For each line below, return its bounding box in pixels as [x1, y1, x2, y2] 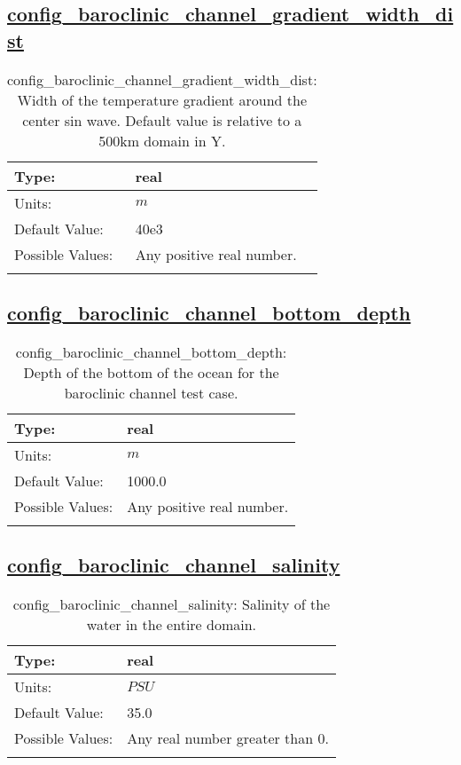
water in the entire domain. [86, 614, 257, 635]
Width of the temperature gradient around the [17, 89, 308, 110]
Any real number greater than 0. [127, 728, 329, 748]
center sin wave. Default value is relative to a [22, 109, 302, 130]
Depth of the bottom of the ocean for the [23, 361, 279, 382]
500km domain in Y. [98, 130, 226, 151]
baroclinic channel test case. [64, 382, 238, 403]
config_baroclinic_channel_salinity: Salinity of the [12, 594, 331, 614]
